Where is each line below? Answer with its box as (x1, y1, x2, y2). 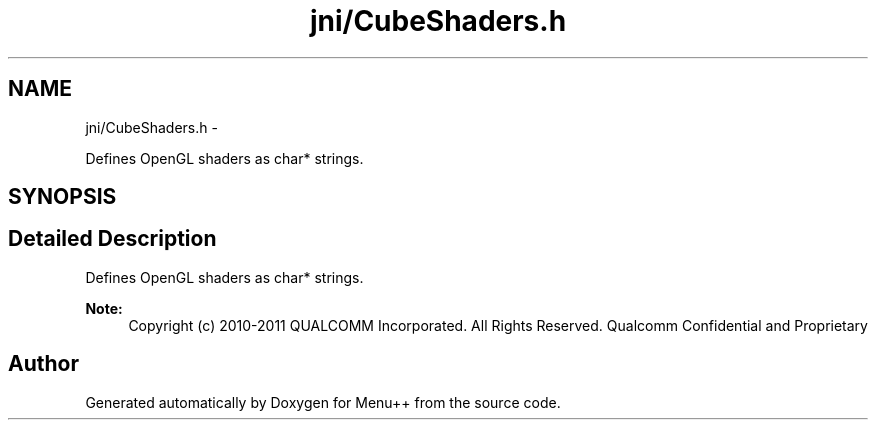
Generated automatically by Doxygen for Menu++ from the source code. (85, 393, 561, 411)
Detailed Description (8, 226, 217, 252)
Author (8, 351, 79, 377)
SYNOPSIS (8, 184, 117, 210)
